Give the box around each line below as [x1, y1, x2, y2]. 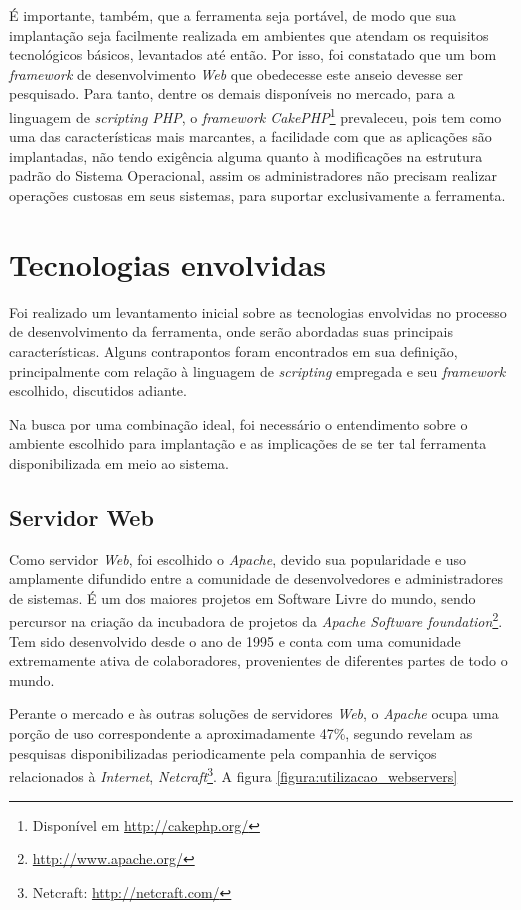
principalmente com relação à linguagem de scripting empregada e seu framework [9, 360, 506, 381]
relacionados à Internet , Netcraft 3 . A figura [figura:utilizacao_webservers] [9, 763, 458, 786]
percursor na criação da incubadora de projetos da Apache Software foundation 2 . [9, 608, 503, 632]
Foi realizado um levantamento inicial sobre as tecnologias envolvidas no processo [9, 301, 507, 322]
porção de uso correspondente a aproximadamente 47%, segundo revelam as [9, 723, 473, 744]
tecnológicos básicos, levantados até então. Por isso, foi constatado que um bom [9, 44, 497, 65]
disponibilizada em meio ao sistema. [9, 452, 229, 473]
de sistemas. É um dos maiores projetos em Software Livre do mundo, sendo [9, 587, 476, 608]
